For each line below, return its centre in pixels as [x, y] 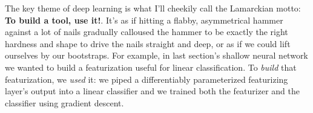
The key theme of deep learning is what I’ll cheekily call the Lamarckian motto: [153, 8]
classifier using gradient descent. [64, 102]
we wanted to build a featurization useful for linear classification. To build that [151, 67]
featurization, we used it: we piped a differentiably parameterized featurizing [147, 79]
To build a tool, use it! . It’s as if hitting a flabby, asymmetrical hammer [144, 20]
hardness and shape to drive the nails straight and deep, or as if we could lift [148, 43]
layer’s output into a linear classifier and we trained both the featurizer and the [152, 91]
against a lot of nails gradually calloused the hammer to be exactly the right [147, 32]
